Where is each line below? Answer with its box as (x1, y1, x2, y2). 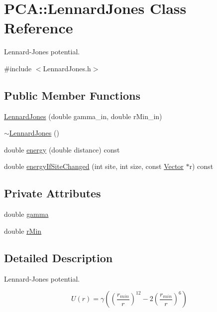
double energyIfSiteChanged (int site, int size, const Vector (4, 161, 184, 171)
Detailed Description (4, 250, 113, 265)
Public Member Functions (4, 87, 140, 103)
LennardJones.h (43, 63, 91, 73)
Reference (4, 17, 73, 38)
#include (4, 63, 32, 73)
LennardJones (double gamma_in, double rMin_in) (4, 111, 162, 121)
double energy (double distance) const (4, 144, 120, 155)
